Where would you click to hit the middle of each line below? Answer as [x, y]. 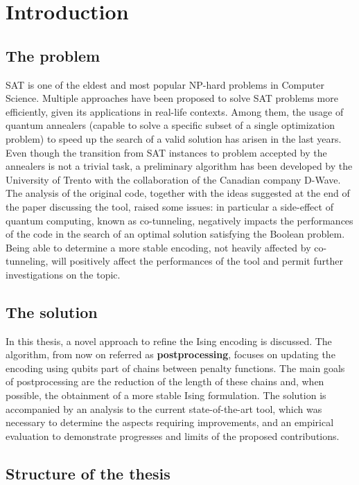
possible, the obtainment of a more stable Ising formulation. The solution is [166, 395]
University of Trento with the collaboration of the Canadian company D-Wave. [173, 179]
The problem [53, 55]
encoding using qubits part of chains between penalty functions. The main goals [175, 368]
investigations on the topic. [63, 274]
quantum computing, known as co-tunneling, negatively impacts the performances [179, 220]
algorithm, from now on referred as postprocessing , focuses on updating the [170, 354]
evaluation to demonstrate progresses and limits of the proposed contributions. [173, 435]
